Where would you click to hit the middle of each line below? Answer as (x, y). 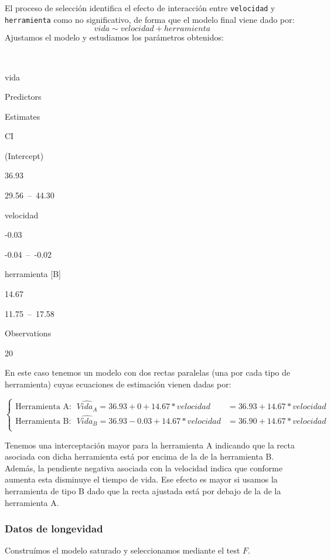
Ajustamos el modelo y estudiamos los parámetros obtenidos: (114, 37)
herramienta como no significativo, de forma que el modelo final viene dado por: (150, 19)
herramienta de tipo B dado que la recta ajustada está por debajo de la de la (143, 490)
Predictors (23, 97)
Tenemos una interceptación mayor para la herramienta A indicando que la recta (150, 445)
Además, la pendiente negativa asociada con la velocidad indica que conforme (144, 468)
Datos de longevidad (54, 529)
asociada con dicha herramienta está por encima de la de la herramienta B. (139, 456)
